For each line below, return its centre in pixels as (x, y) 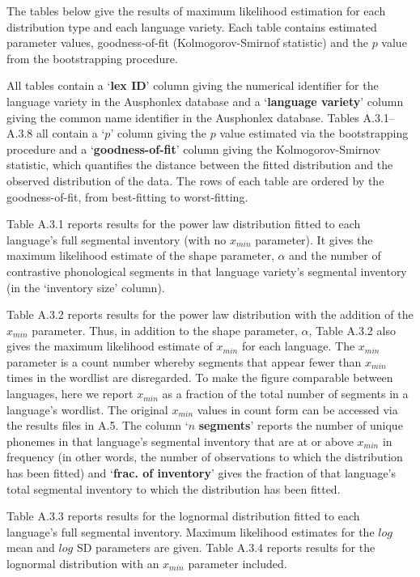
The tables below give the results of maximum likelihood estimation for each (196, 11)
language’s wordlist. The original (87, 409)
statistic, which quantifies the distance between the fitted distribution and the (200, 165)
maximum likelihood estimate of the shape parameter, (140, 255)
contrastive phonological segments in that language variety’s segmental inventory (207, 271)
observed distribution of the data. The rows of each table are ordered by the (195, 180)
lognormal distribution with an (83, 563)
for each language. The (298, 346)
